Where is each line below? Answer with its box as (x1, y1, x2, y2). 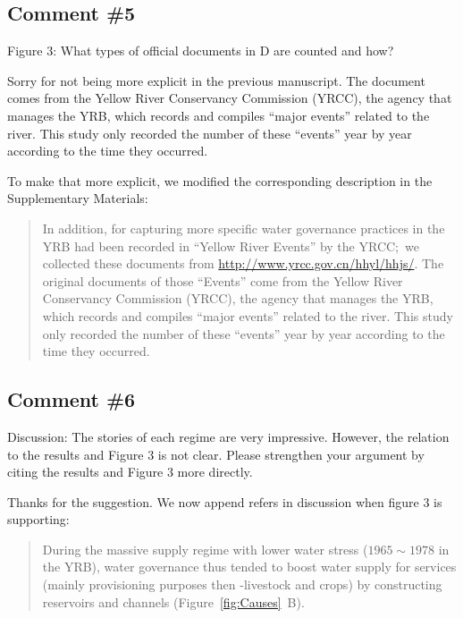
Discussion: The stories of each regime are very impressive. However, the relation (7, 427, 450, 445)
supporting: (7, 510, 70, 529)
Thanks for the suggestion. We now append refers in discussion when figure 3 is (7, 492, 442, 511)
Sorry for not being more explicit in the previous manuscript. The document (7, 71, 425, 89)
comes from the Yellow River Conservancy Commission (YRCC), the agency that (7, 89, 452, 107)
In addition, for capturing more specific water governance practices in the (42, 218, 445, 237)
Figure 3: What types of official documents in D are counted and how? (7, 41, 394, 60)
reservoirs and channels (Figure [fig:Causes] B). (42, 592, 305, 611)
